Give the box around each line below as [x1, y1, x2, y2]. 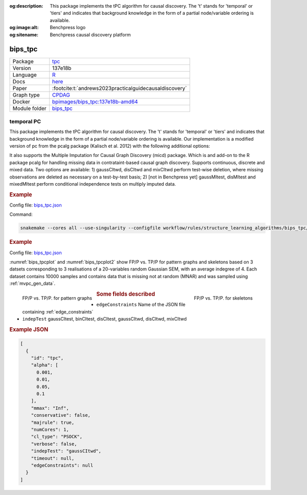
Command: [9, 211, 33, 217]
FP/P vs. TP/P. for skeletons [193, 295, 253, 301]
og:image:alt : [9, 25, 39, 31]
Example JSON [9, 326, 49, 333]
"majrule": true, [31, 419, 75, 425]
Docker [12, 98, 30, 105]
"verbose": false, [31, 441, 77, 447]
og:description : [9, 3, 43, 9]
